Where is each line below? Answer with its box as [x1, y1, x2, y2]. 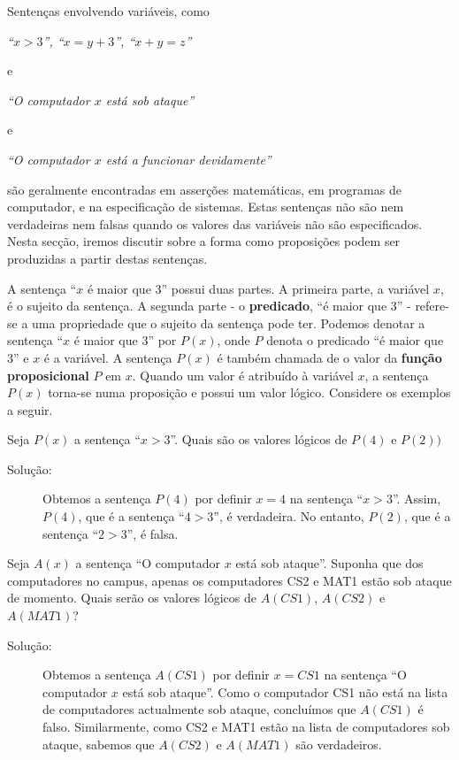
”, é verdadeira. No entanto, [213, 507, 364, 526]
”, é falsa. [126, 524, 179, 542]
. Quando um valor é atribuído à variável [132, 365, 354, 384]
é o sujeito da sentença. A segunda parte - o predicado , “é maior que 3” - [7, 296, 411, 315]
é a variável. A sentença [43, 348, 172, 366]
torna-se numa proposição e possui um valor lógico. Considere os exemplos [48, 383, 451, 402]
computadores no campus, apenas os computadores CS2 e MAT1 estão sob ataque [7, 571, 452, 589]
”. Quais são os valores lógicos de [170, 430, 348, 449]
